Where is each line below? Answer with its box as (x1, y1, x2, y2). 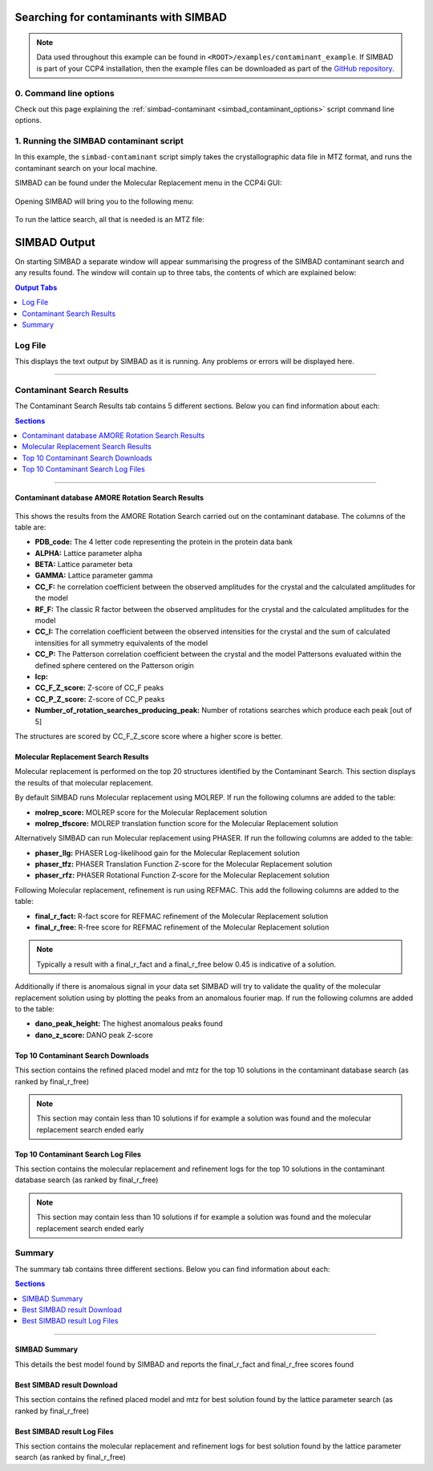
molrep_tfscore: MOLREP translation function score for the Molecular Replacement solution (34, 818, 338, 828)
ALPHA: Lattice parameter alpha (34, 548, 143, 557)
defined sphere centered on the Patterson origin (34, 660, 194, 670)
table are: (14, 522, 47, 532)
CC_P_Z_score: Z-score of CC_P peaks (34, 694, 165, 703)
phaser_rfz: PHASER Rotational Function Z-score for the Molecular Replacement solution (34, 870, 330, 880)
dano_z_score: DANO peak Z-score (34, 1030, 154, 1039)
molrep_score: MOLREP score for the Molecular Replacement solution (34, 807, 268, 817)
